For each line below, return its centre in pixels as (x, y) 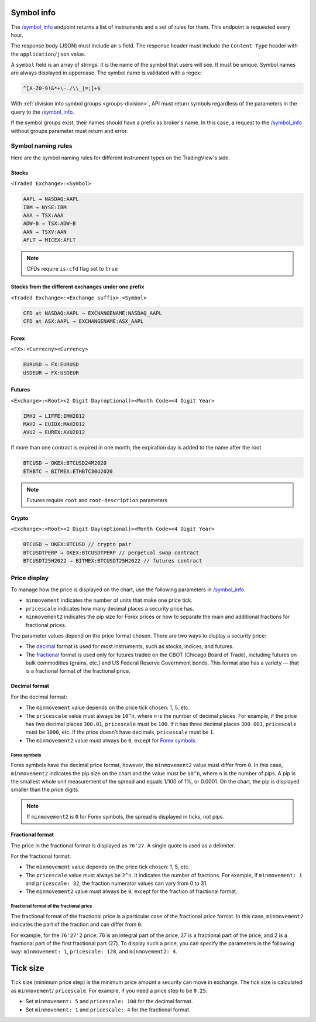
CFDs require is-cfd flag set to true (72, 269)
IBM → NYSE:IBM (45, 207)
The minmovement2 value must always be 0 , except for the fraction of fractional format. (131, 891)
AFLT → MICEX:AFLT (49, 240)
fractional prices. (46, 625)
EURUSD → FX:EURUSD (51, 364)
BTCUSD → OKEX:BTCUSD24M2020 (65, 463)
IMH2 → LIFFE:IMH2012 (54, 416)
